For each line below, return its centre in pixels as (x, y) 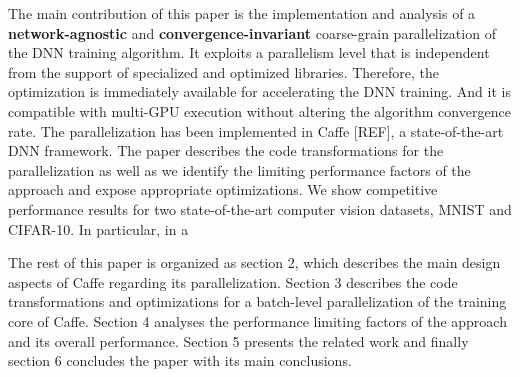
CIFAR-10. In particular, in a (98, 228)
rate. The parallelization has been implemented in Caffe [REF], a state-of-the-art (256, 130)
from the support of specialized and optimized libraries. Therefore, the (223, 71)
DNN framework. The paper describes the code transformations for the (226, 150)
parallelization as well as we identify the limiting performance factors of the (239, 169)
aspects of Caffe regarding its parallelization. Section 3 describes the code (233, 281)
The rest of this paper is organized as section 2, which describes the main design (254, 262)
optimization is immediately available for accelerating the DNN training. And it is (259, 91)
